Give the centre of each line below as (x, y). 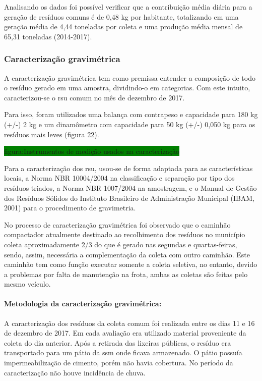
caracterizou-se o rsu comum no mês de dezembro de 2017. (94, 97)
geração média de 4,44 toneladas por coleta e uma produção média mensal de (123, 26)
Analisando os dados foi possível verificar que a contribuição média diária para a (128, 7)
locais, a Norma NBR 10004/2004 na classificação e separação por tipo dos (119, 178)
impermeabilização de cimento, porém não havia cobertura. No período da (119, 363)
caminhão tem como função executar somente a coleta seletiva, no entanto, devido (131, 264)
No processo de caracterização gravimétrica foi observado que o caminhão (117, 224)
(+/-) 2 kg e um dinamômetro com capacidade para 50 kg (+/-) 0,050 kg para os (130, 124)
